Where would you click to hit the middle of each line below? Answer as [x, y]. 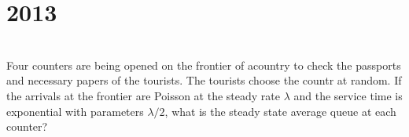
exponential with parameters [75, 111]
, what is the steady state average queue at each [280, 111]
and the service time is [348, 95]
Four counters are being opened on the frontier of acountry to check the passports [204, 65]
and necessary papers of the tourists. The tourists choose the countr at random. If [204, 80]
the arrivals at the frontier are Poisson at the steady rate [143, 95]
